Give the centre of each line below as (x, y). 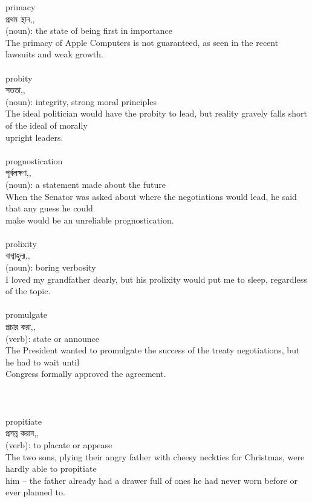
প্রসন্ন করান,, (22, 433)
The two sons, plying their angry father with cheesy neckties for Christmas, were (155, 456)
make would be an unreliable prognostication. (90, 220)
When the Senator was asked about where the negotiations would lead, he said (151, 196)
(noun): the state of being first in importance (89, 31)
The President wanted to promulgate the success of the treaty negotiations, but (153, 350)
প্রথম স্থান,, (20, 18)
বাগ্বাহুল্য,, (18, 255)
